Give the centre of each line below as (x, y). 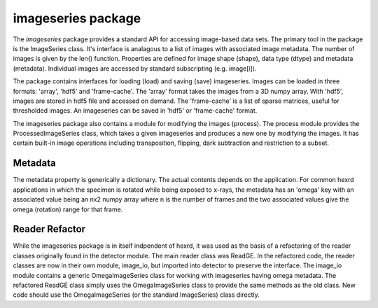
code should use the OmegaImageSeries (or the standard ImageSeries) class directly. (136, 295)
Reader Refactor (49, 229)
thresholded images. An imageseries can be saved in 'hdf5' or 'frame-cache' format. (135, 111)
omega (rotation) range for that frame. (68, 209)
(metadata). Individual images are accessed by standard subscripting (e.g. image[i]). (135, 68)
